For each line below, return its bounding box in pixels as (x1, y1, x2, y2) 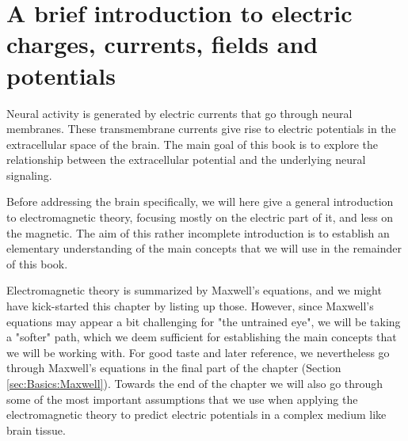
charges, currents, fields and (6, 28, 318, 60)
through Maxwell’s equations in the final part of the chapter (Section (6, 359, 341, 376)
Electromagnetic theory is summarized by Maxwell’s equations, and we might (6, 282, 382, 298)
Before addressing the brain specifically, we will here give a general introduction (6, 193, 394, 210)
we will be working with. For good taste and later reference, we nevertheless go (6, 344, 390, 360)
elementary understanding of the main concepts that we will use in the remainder (6, 240, 402, 257)
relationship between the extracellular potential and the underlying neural (6, 151, 366, 168)
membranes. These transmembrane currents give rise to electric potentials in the (6, 120, 396, 137)
